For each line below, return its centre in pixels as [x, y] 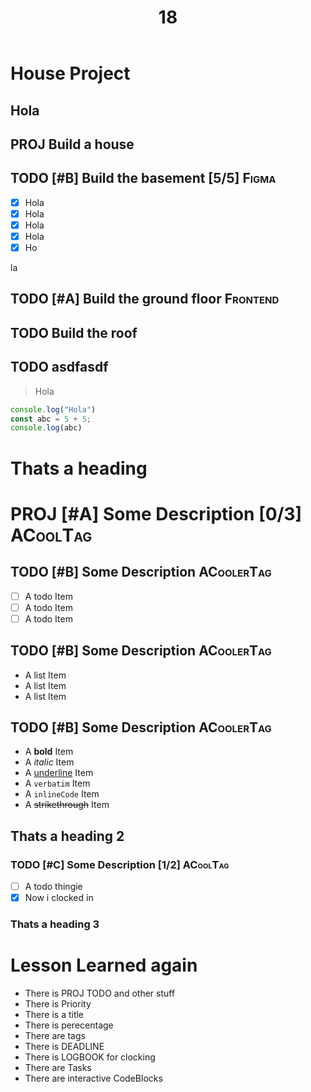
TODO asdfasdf [59, 367]
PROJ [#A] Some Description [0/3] [156, 513]
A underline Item [59, 773]
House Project [70, 73]
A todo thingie [53, 886]
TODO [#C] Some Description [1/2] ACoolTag [120, 864]
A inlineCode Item [62, 794]
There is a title [54, 1014]
